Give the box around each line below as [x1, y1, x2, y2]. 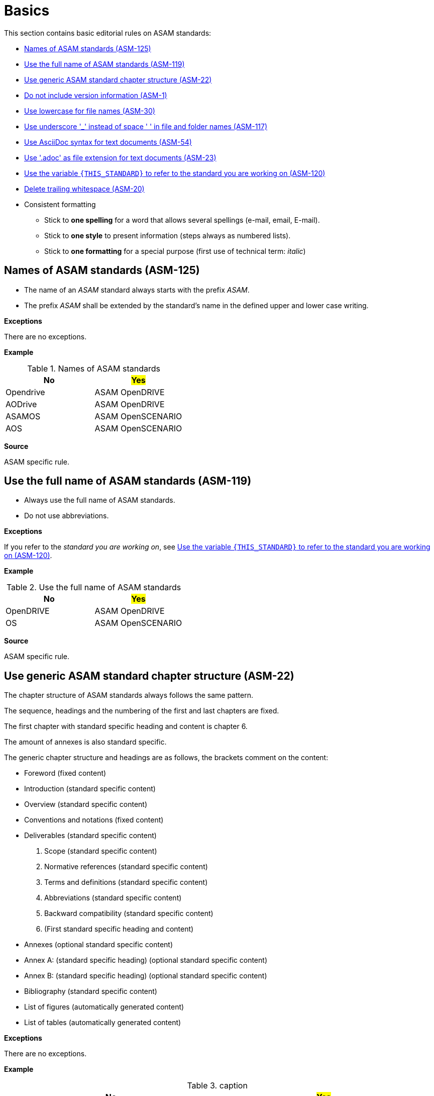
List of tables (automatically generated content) [24, 1018, 181, 1027]
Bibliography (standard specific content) [24, 987, 157, 996]
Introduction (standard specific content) [24, 784, 156, 793]
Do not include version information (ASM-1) [24, 90, 167, 100]
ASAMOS [6, 411, 41, 421]
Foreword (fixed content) [24, 769, 106, 778]
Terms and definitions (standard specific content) [44, 878, 208, 887]
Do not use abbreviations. [24, 511, 109, 520]
